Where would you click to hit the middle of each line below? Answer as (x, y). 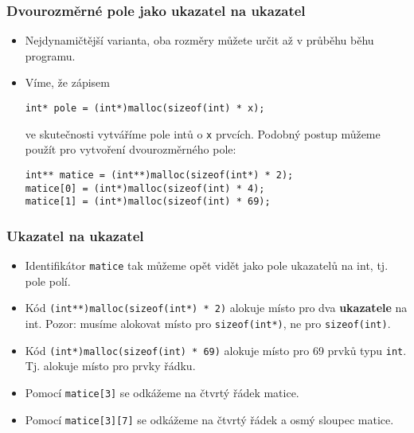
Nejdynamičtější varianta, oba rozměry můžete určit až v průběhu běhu (199, 40)
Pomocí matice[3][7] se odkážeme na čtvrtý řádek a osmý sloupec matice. (209, 419)
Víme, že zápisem (68, 82)
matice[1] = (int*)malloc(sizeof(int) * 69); (148, 202)
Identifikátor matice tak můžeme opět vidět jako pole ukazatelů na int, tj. (207, 265)
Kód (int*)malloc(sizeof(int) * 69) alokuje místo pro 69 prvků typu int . (216, 350)
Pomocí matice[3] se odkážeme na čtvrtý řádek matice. (162, 392)
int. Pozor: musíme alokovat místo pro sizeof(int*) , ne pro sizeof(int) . (208, 323)
